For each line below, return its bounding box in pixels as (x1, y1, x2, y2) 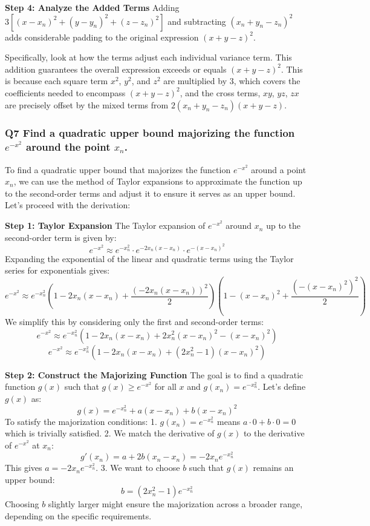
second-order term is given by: (5, 231, 117, 243)
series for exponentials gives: (5, 264, 110, 277)
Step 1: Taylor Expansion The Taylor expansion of (5, 219, 206, 232)
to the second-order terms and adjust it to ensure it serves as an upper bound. (5, 186, 296, 199)
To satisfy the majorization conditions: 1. (5, 415, 157, 427)
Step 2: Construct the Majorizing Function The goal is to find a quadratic (5, 368, 303, 381)
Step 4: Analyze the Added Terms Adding (5, 1, 180, 13)
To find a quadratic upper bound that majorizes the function (5, 163, 231, 176)
